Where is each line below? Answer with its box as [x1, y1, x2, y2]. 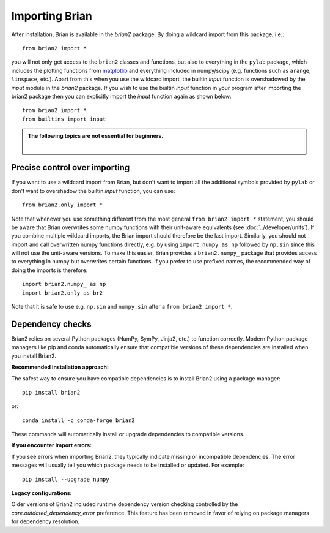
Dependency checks [11, 319, 92, 329]
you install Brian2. [11, 352, 57, 360]
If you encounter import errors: [11, 442, 92, 449]
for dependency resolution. [11, 518, 79, 525]
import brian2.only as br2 [22, 289, 103, 297]
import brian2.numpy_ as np [22, 281, 106, 288]
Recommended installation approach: [11, 363, 109, 371]
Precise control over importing [11, 162, 130, 173]
